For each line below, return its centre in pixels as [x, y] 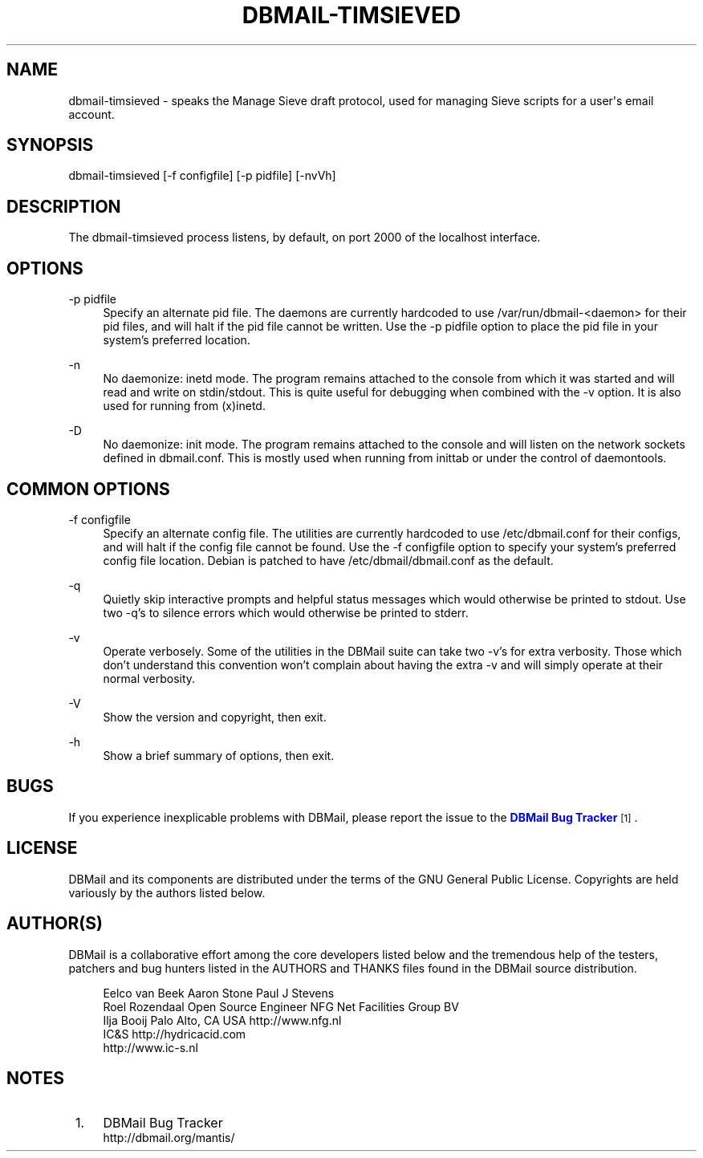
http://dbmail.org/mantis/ [169, 1138]
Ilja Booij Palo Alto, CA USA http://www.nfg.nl [222, 1020]
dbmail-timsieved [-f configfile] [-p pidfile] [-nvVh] [202, 176]
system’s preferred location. [177, 340]
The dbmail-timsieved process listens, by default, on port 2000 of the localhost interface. [305, 238]
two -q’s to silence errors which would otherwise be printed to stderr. [286, 612]
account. [91, 114]
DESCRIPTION [64, 206]
